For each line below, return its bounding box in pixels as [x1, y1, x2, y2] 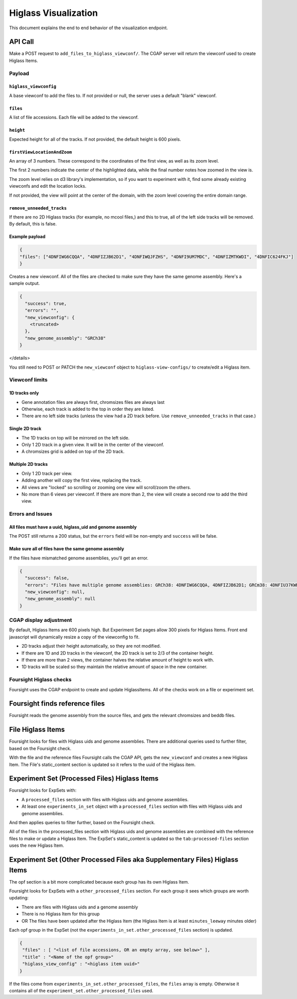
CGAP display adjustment [9, 617, 72, 624]
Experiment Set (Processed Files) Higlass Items [9, 775, 158, 783]
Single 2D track [9, 426, 42, 432]
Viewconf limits [9, 377, 48, 384]
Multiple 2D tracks [9, 461, 48, 467]
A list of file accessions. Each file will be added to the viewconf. [9, 114, 139, 120]
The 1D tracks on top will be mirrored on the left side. [21, 435, 130, 441]
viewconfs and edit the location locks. [9, 183, 87, 189]
